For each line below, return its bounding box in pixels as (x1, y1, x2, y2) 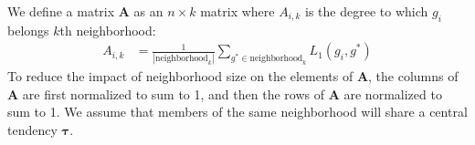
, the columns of (368, 67, 459, 86)
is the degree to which (305, 2, 428, 20)
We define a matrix (7, 2, 115, 20)
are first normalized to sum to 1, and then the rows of (22, 84, 324, 103)
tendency (7, 119, 58, 139)
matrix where (200, 2, 275, 20)
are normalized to (343, 84, 442, 103)
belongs (7, 20, 49, 39)
